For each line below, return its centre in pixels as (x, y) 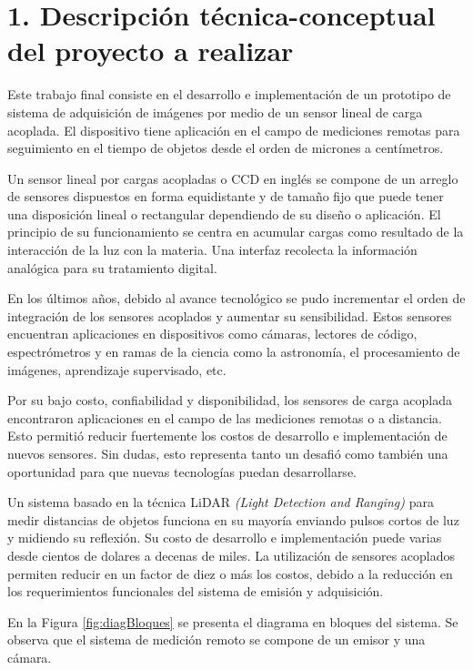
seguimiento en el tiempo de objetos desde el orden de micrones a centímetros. (226, 148)
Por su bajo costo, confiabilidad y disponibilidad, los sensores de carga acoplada (230, 400)
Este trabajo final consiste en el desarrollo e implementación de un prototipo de (229, 94)
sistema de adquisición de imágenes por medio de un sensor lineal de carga (215, 112)
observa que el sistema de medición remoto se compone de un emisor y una (216, 640)
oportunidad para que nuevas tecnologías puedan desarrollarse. (182, 471)
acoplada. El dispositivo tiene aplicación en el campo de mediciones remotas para (234, 130)
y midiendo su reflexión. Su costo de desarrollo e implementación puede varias (225, 538)
